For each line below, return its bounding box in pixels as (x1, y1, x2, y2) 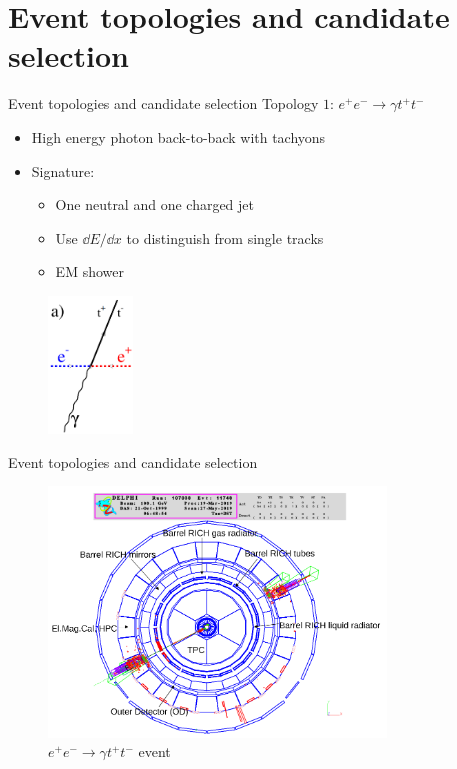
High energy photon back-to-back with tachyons (31, 126, 326, 147)
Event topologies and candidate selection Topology (8, 93, 319, 114)
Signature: (31, 160, 95, 181)
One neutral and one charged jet (55, 194, 255, 215)
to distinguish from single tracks (126, 227, 324, 248)
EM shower (55, 261, 124, 282)
